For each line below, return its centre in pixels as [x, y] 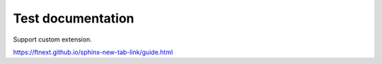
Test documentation [74, 18]
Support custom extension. [52, 39]
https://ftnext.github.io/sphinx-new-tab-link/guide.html [93, 52]
